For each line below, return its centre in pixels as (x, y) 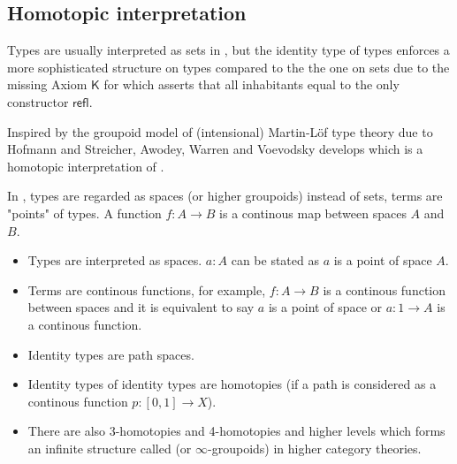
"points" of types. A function (84, 213)
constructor (38, 101)
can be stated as (275, 260)
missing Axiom (47, 84)
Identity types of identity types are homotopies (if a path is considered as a (232, 384)
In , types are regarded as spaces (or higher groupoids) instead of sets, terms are (225, 196)
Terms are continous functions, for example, (147, 289)
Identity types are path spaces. (111, 354)
